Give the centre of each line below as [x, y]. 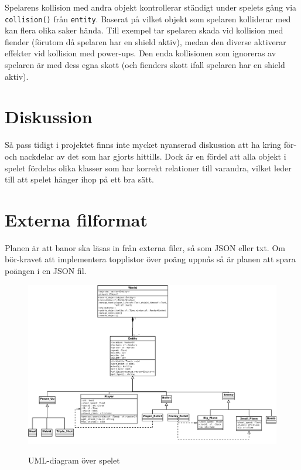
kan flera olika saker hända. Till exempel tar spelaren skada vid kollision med [144, 30]
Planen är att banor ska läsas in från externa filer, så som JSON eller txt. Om [145, 247]
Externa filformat [76, 219]
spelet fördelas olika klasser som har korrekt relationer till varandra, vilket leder [148, 168]
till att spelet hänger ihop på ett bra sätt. [79, 179]
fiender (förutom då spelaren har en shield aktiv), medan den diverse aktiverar [146, 41]
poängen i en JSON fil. [46, 271]
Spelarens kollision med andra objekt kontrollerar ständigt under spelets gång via [151, 7]
